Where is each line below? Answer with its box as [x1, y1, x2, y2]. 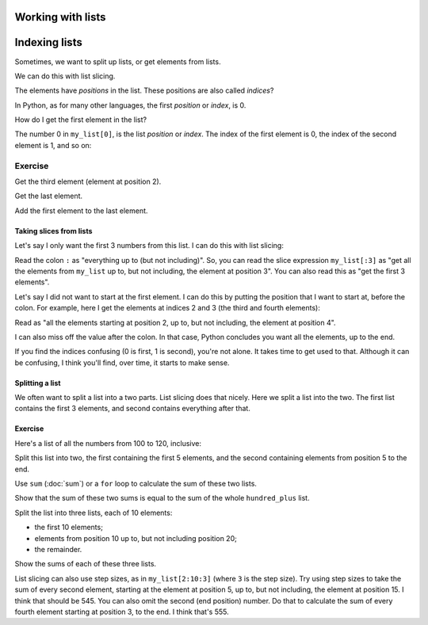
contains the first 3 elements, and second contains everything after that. [14, 404, 251, 413]
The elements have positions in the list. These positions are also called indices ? [14, 86, 274, 95]
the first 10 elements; [34, 523, 103, 532]
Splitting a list [14, 378, 61, 387]
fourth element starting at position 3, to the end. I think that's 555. [14, 607, 229, 616]
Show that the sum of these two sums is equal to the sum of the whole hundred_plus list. [14, 494, 310, 503]
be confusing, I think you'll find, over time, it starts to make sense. [14, 357, 230, 368]
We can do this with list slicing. [14, 71, 116, 81]
